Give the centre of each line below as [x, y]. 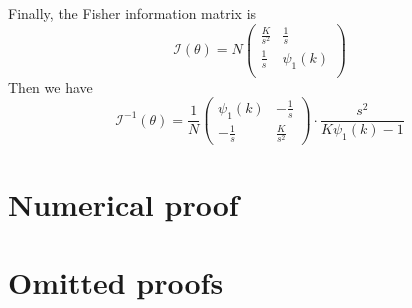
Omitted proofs [116, 281]
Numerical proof [123, 203]
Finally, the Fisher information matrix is [132, 13]
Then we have [50, 86]
